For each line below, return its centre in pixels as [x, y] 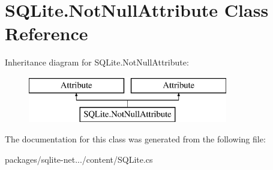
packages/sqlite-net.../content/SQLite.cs [79, 159]
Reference [46, 33]
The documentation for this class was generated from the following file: [135, 139]
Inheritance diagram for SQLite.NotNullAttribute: [97, 62]
